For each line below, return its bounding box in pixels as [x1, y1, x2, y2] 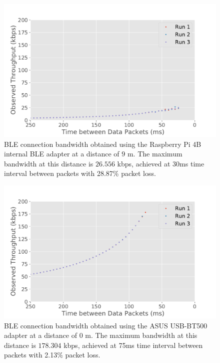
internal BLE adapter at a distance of [4, 148, 119, 159]
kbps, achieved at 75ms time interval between [63, 339, 203, 350]
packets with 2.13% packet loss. [4, 349, 100, 360]
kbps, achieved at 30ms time [117, 158, 204, 168]
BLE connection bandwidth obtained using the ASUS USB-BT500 [4, 320, 207, 330]
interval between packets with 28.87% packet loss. [4, 168, 156, 178]
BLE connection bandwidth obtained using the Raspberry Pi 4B [4, 138, 201, 149]
